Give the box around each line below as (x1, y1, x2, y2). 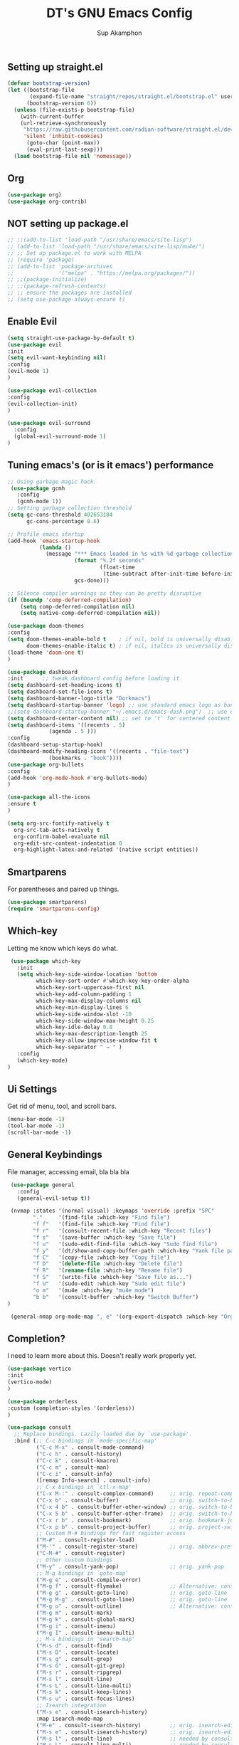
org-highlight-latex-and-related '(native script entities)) (14, 846, 199, 853)
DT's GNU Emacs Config (46, 5, 193, 21)
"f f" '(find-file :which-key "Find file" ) (33, 1221, 171, 1228)
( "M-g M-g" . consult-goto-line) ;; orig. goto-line (36, 1596, 228, 1603)
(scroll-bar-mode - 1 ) (7, 1129, 72, 1137)
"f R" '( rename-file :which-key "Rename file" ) (33, 1267, 183, 1275)
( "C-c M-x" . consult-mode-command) (36, 1444, 144, 1451)
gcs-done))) (74, 576, 110, 584)
